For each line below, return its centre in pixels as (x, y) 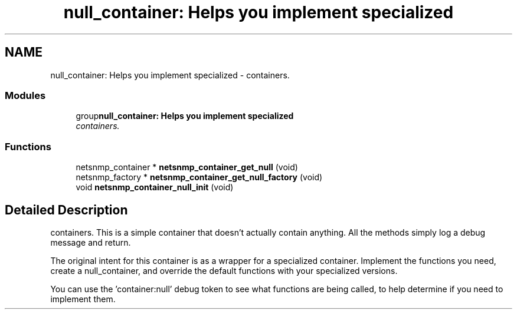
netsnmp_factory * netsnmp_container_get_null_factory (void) (199, 177)
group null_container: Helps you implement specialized (185, 116)
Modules (25, 95)
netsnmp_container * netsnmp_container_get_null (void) (187, 167)
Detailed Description (66, 210)
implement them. (83, 299)
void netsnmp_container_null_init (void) (155, 187)
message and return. (91, 242)
